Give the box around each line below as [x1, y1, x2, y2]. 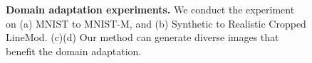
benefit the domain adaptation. [6, 43, 142, 58]
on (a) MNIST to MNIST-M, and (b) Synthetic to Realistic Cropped [6, 16, 306, 30]
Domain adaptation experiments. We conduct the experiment [6, 2, 295, 16]
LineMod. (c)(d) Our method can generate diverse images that [6, 30, 279, 45]
